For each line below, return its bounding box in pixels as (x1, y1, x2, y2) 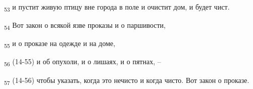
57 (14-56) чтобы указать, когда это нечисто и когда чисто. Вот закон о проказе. (4, 74, 249, 86)
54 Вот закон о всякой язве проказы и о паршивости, (4, 20, 166, 31)
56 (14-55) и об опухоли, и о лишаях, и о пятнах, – (4, 56, 161, 68)
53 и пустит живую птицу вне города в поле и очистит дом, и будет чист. (4, 2, 230, 13)
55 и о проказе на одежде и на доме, (4, 38, 116, 50)
